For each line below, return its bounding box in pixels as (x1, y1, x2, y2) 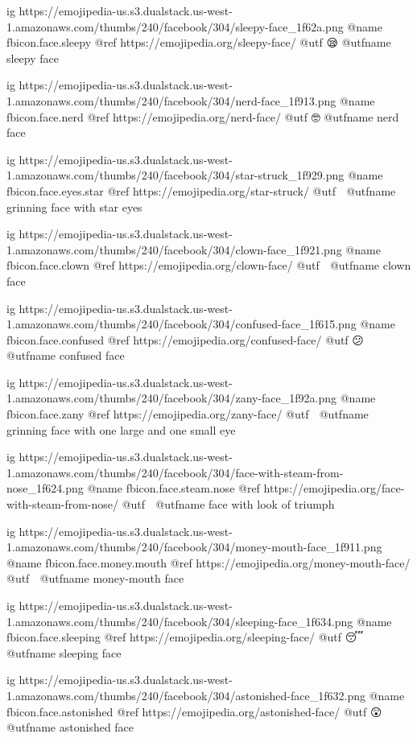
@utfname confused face (6, 347, 125, 364)
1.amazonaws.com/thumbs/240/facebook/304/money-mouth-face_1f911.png (6, 538, 382, 555)
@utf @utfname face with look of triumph (122, 496, 335, 513)
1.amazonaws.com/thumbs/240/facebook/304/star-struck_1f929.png (6, 167, 345, 183)
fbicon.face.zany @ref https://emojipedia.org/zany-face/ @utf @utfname (6, 406, 369, 423)
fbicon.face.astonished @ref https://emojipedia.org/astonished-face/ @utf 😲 (6, 703, 382, 719)
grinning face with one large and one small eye (6, 421, 236, 438)
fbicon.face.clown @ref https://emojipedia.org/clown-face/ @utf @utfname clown (6, 257, 411, 274)
